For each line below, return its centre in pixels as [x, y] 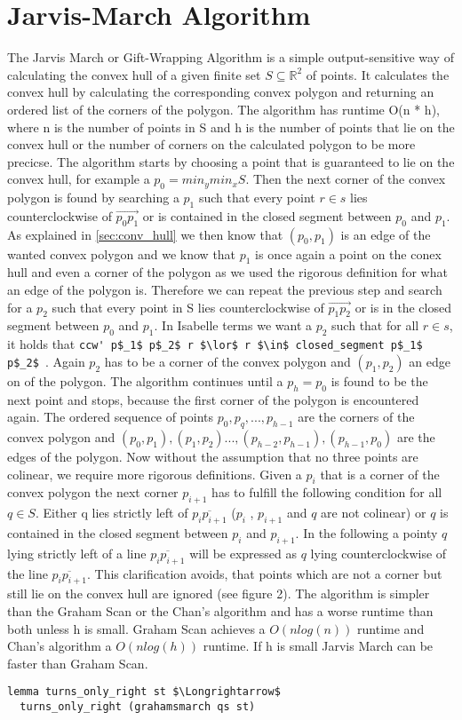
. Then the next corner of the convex [346, 179]
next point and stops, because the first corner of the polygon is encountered [213, 399]
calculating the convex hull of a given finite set [134, 74]
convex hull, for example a [79, 179]
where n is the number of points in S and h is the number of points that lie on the [231, 127]
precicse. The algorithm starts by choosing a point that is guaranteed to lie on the [231, 161]
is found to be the [379, 380]
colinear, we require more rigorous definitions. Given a [155, 474]
